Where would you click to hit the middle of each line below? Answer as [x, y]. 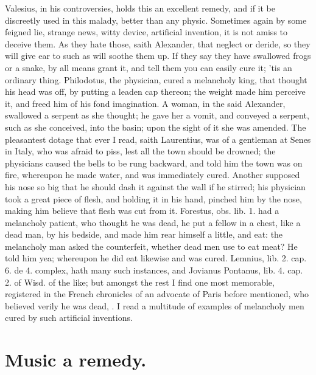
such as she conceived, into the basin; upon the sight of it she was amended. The [156, 127]
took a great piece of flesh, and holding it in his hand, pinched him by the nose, [153, 198]
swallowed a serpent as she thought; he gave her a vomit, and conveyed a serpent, [157, 115]
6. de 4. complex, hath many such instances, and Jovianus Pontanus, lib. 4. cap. [154, 270]
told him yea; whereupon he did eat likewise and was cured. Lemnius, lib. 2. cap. [156, 258]
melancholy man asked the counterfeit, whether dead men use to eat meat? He [151, 246]
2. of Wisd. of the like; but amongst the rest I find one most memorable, [140, 282]
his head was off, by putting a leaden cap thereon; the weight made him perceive [155, 91]
